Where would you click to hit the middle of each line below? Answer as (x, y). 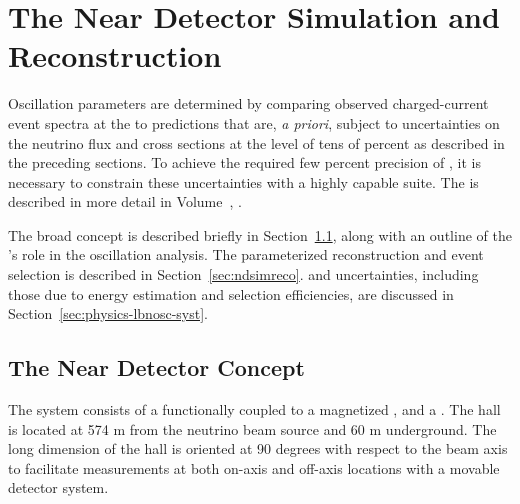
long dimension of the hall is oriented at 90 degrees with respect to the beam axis (258, 448)
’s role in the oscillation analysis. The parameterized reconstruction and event (246, 254)
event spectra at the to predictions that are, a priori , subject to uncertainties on (254, 122)
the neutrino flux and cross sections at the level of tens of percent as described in (256, 142)
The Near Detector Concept (156, 367)
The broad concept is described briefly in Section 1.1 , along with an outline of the (260, 234)
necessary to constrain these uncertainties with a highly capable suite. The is (243, 181)
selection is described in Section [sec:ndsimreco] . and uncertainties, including (243, 274)
